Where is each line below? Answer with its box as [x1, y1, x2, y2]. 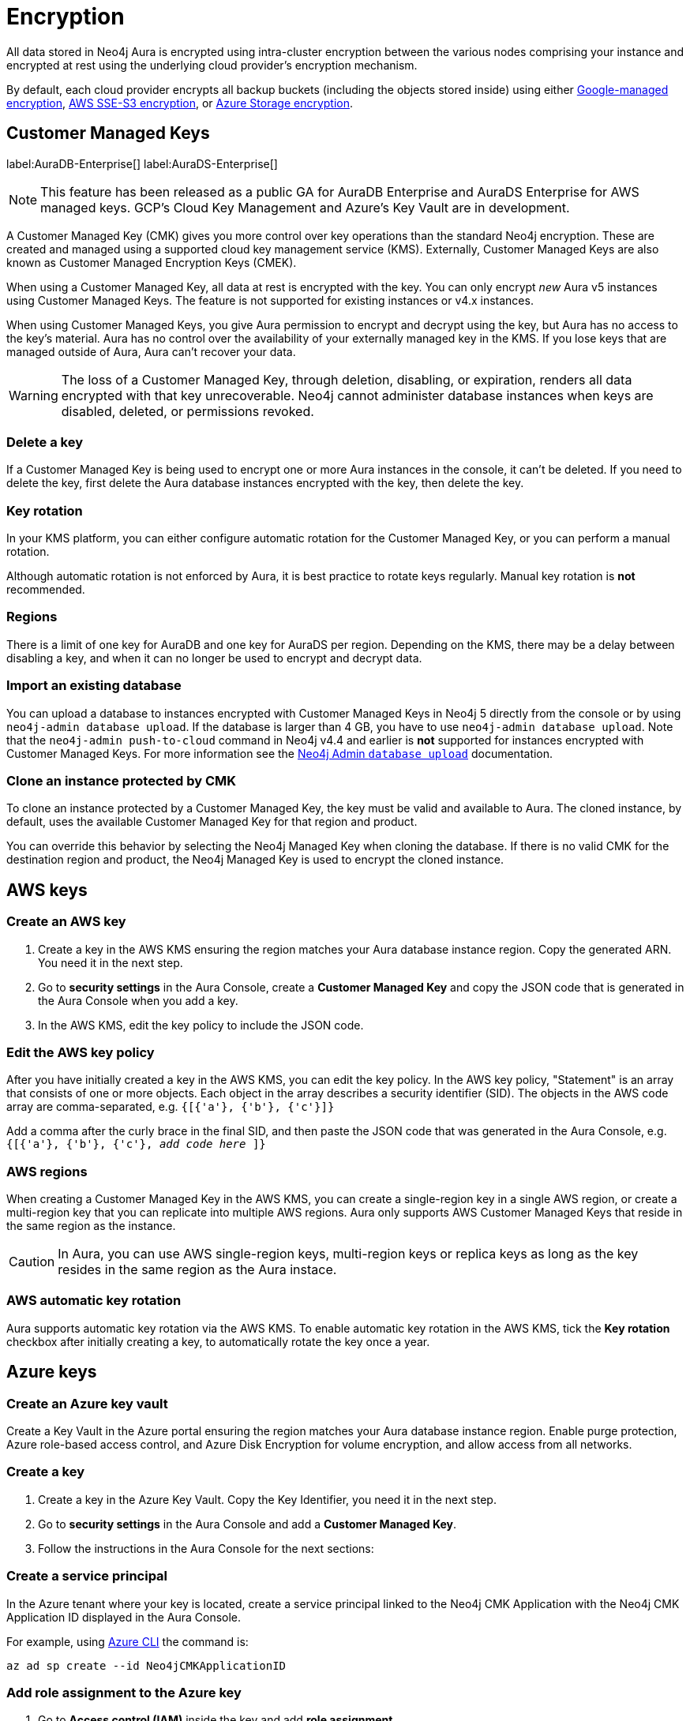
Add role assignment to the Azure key [6, 1684, 242, 1700]
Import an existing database [6, 677, 182, 694]
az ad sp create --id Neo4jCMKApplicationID [6, 1659, 287, 1672]
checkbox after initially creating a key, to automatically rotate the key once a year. [6, 1334, 430, 1348]
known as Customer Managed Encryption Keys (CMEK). [6, 255, 297, 269]
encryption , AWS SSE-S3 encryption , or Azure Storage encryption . [6, 96, 354, 110]
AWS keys [6, 879, 88, 900]
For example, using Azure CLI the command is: [6, 1634, 249, 1648]
